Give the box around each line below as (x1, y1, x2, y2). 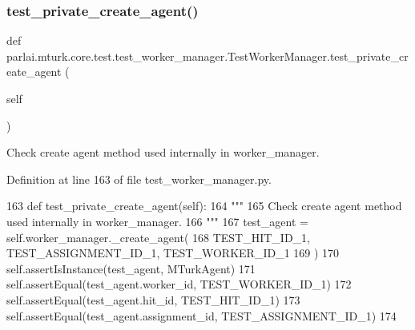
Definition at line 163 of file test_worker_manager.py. (6, 170, 272, 187)
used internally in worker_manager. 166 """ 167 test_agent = (6, 213, 308, 229)
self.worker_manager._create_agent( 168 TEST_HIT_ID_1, (6, 229, 310, 245)
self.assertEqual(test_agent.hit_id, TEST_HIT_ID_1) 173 (6, 291, 300, 308)
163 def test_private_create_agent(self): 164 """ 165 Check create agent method (6, 197, 402, 214)
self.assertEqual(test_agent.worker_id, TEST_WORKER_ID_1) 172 (6, 276, 352, 292)
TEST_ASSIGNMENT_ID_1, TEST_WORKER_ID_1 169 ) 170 (6, 245, 340, 261)
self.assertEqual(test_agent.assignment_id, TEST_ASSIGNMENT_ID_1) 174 (6, 307, 397, 324)
